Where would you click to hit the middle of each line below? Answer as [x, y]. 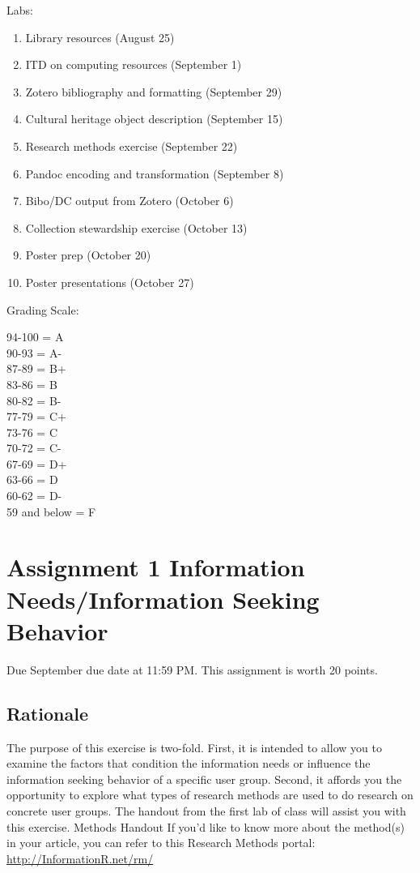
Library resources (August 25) [100, 37]
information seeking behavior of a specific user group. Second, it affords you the [204, 779]
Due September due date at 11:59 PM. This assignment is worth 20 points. [192, 669]
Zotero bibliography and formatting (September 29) [154, 91]
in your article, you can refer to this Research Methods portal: [161, 843]
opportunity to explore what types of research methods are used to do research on [210, 795]
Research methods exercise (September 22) [132, 145]
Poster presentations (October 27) [110, 282]
